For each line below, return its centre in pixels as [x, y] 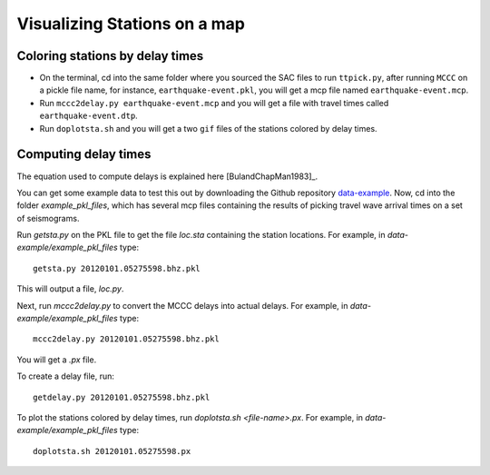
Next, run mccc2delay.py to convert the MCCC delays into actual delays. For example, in [182, 305]
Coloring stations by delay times [110, 56]
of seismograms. [48, 218]
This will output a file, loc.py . [70, 289]
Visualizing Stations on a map [131, 24]
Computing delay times [84, 154]
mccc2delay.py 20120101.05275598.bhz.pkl [126, 339]
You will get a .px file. [57, 360]
